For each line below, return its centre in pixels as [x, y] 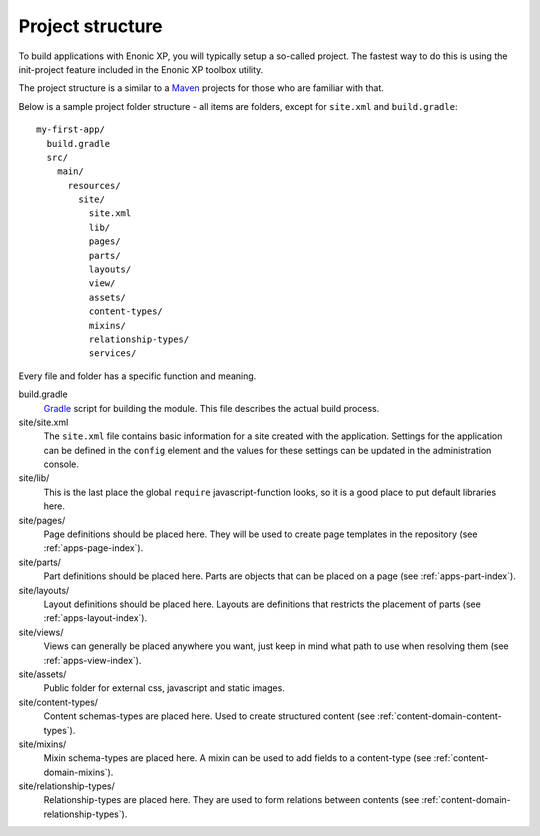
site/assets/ [42, 674]
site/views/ [41, 632]
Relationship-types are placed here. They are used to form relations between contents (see [231, 800]
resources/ [94, 185]
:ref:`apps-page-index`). [93, 548]
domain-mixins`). [78, 772]
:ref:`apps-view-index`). [92, 660]
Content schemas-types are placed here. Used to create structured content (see [209, 716]
